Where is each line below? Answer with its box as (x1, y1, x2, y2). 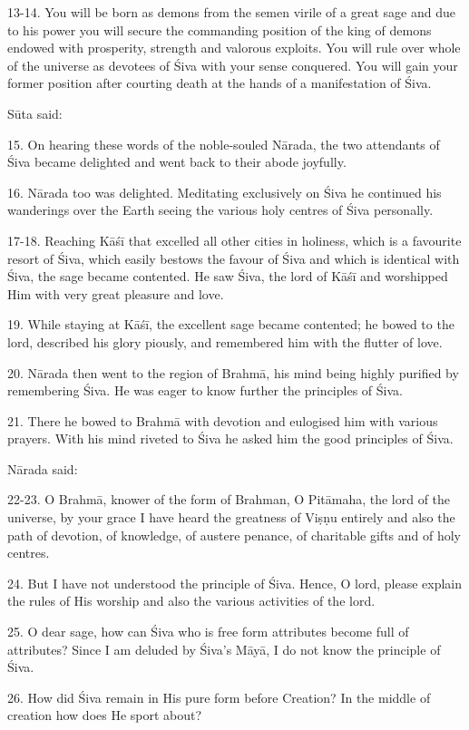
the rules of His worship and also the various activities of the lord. (7, 591, 376, 610)
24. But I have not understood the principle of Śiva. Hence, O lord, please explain (7, 573, 462, 592)
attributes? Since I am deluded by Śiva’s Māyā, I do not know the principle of (7, 639, 441, 658)
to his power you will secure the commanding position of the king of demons (7, 20, 432, 39)
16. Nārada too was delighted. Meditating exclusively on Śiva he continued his (7, 182, 442, 201)
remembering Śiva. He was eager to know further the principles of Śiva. (7, 381, 403, 400)
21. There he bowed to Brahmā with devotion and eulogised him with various (7, 411, 438, 430)
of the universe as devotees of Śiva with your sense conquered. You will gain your (7, 55, 458, 74)
